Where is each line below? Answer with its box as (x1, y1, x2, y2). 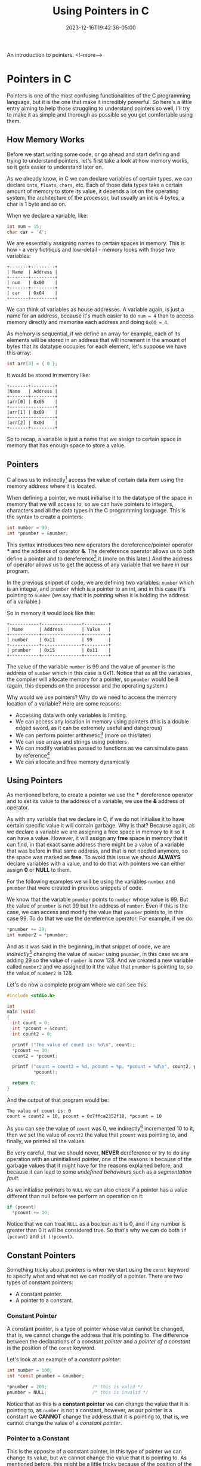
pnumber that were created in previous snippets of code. (7, 884, 144, 891)
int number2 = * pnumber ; (7, 932, 69, 938)
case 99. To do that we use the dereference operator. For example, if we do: (7, 915, 194, 922)
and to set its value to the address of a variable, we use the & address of (7, 798, 185, 805)
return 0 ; (12, 1080, 36, 1086)
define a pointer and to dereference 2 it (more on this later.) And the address (7, 554, 193, 562)
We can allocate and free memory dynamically (15, 758, 130, 765)
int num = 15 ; (7, 223, 42, 230)
